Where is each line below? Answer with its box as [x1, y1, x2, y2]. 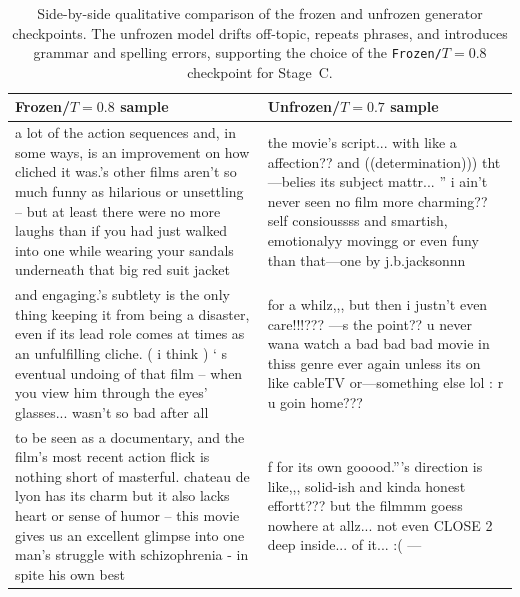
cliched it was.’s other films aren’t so [15, 161, 237, 182]
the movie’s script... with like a [267, 132, 457, 153]
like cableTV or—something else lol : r [267, 372, 504, 393]
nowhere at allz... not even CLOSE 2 [267, 514, 493, 535]
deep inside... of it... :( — [267, 534, 422, 555]
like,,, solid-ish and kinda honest [267, 475, 466, 496]
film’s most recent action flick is [15, 446, 210, 467]
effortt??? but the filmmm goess [267, 495, 463, 516]
